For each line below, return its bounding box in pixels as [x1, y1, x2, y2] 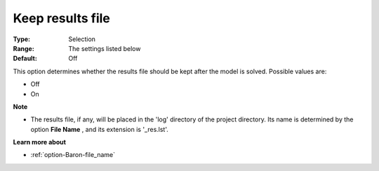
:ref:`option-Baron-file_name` [30, 151, 116, 159]
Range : [13, 44, 34, 52]
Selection [68, 35, 96, 43]
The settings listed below [68, 44, 141, 52]
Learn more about [13, 138, 67, 147]
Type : [13, 35, 31, 43]
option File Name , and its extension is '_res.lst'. [30, 125, 168, 133]
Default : [13, 54, 38, 63]
